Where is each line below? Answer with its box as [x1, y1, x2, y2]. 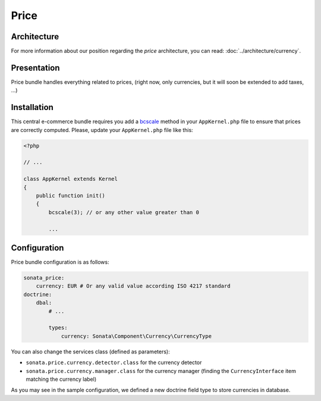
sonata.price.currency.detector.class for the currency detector [26, 359, 202, 366]
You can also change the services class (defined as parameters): [11, 348, 170, 355]
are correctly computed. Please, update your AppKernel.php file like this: [11, 126, 193, 133]
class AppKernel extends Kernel [23, 176, 118, 183]
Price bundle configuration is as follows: [11, 259, 109, 266]
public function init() [36, 192, 105, 199]
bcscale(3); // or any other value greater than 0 [48, 209, 199, 215]
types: [48, 324, 68, 331]
